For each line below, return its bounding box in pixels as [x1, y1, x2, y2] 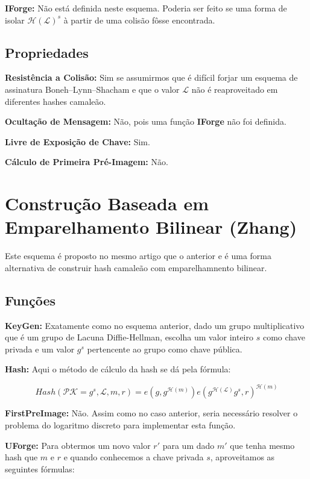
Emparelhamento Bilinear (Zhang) [5, 214, 297, 239]
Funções [5, 290, 56, 309]
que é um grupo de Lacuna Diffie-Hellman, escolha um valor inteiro [5, 331, 254, 343]
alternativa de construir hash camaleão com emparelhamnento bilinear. [5, 261, 267, 274]
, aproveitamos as [210, 451, 275, 463]
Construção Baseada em [5, 191, 209, 216]
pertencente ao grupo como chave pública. [87, 342, 242, 355]
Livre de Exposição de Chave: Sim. [5, 135, 150, 148]
